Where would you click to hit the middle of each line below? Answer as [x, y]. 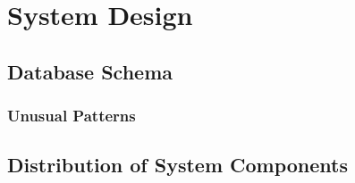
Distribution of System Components [178, 165]
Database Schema [90, 71]
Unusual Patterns [72, 116]
